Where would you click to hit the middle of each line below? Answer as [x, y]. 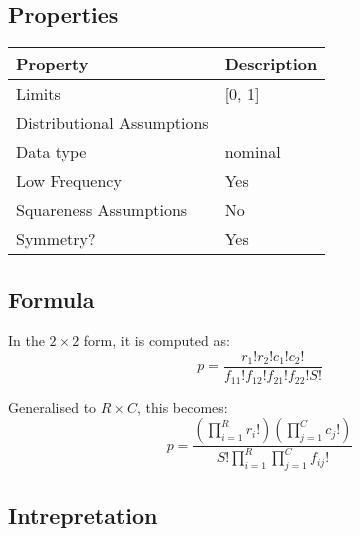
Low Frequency [69, 181]
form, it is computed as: [156, 340]
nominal [252, 152]
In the [26, 340]
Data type [51, 152]
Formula [51, 298]
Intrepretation [83, 514]
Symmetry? [56, 239]
